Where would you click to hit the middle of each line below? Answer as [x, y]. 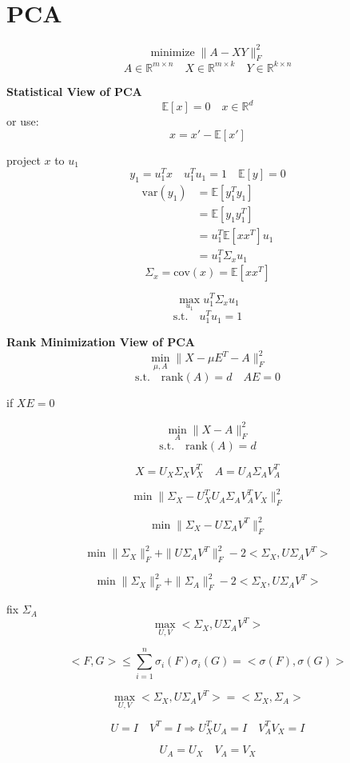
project [24, 160]
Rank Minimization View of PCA [101, 342]
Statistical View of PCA [74, 91]
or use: [23, 121]
